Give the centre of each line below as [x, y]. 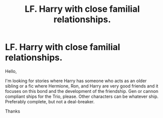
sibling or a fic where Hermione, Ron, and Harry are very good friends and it [82, 86]
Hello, [11, 71]
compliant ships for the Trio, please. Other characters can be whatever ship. [82, 96]
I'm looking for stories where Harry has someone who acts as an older [76, 81]
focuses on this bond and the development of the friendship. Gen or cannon [82, 91]
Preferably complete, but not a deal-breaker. [50, 101]
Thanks [13, 111]
